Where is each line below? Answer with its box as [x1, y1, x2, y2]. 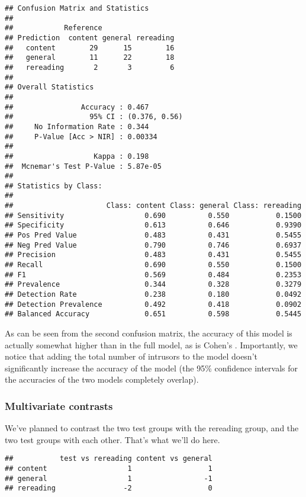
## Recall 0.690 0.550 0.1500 [5, 261, 302, 270]
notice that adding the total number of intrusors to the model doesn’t [5, 350, 257, 363]
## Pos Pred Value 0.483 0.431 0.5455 [5, 231, 302, 240]
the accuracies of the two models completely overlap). [5, 373, 199, 386]
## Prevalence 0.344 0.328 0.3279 [5, 280, 302, 289]
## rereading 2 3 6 [5, 63, 175, 72]
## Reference [5, 24, 102, 33]
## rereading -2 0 [5, 484, 212, 493]
